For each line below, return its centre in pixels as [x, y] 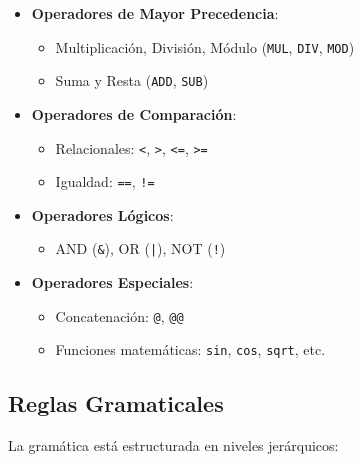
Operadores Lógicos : [102, 214]
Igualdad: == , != [105, 181]
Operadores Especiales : [112, 282]
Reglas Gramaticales [116, 403]
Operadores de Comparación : [134, 113]
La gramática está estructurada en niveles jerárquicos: [173, 445]
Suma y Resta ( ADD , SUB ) [132, 80]
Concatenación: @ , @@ [119, 315]
